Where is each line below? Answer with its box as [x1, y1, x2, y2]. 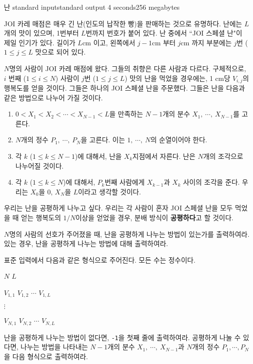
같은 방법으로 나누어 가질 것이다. [4, 92, 103, 102]
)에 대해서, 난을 [75, 151, 122, 161]
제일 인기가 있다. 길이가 [4, 37, 76, 47]
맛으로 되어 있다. [35, 47, 86, 57]
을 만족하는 [109, 109, 143, 119]
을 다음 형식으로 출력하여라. [4, 351, 88, 362]
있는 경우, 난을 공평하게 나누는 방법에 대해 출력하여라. [4, 238, 168, 249]
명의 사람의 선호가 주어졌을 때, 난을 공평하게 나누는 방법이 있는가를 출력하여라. [9, 229, 250, 239]
